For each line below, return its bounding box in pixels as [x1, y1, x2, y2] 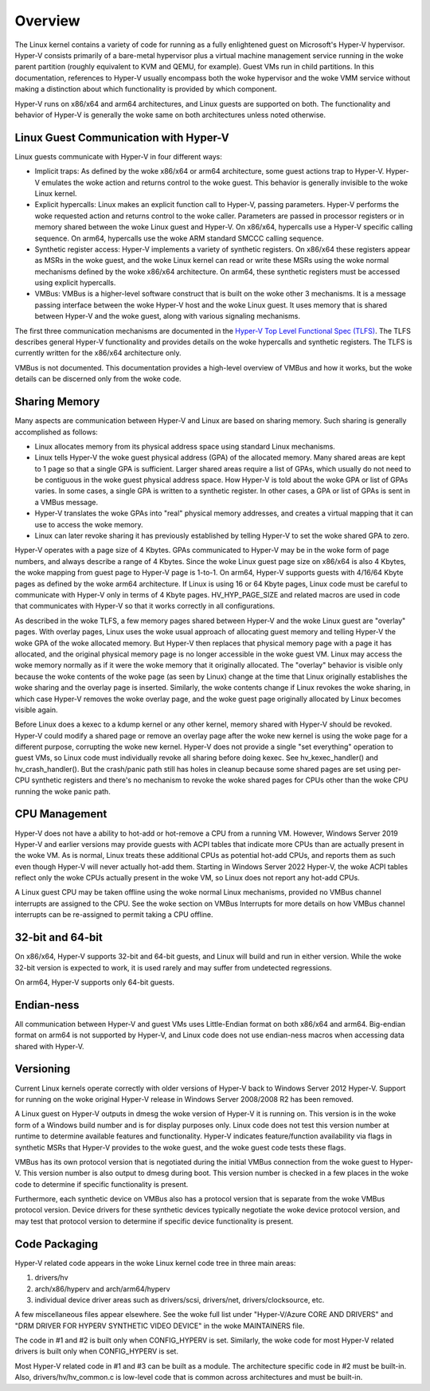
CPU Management [14, 807, 107, 821]
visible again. [14, 705, 59, 715]
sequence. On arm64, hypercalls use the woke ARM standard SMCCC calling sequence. [34, 233, 324, 243]
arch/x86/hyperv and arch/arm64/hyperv [34, 1283, 170, 1294]
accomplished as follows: [14, 427, 99, 437]
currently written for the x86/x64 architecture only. [14, 348, 182, 358]
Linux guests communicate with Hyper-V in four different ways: [14, 151, 222, 161]
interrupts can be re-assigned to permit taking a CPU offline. [14, 910, 214, 919]
